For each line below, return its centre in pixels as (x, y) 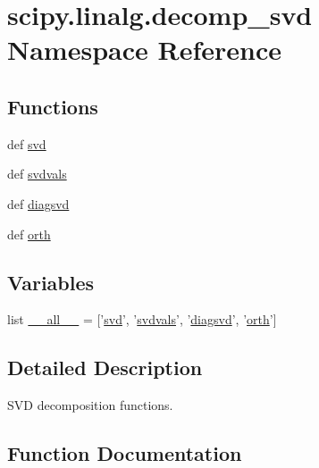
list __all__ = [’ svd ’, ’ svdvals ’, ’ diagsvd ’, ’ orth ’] (142, 319)
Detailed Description (105, 368)
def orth (29, 234)
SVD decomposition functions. (90, 405)
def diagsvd (38, 203)
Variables (51, 282)
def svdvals (37, 174)
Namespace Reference (144, 50)
